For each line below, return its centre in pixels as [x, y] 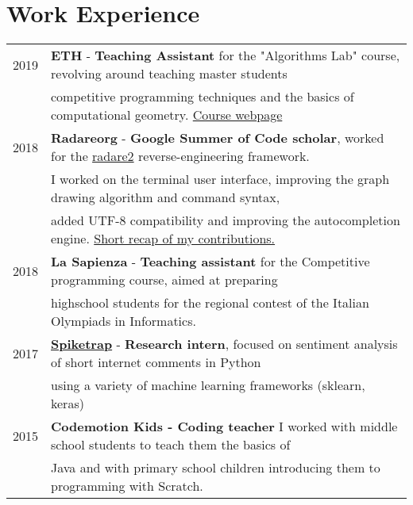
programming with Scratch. [127, 486]
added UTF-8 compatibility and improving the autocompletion [226, 220]
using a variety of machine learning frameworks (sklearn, [208, 385]
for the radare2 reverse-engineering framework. [180, 156]
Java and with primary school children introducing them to [216, 468]
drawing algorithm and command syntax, [166, 197]
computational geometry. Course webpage [167, 115]
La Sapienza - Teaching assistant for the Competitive [210, 262]
